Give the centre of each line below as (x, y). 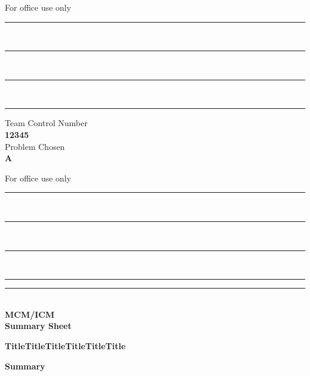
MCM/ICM (30, 314)
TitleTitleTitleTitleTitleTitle (65, 345)
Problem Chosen (35, 146)
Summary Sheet (38, 326)
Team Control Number (46, 123)
